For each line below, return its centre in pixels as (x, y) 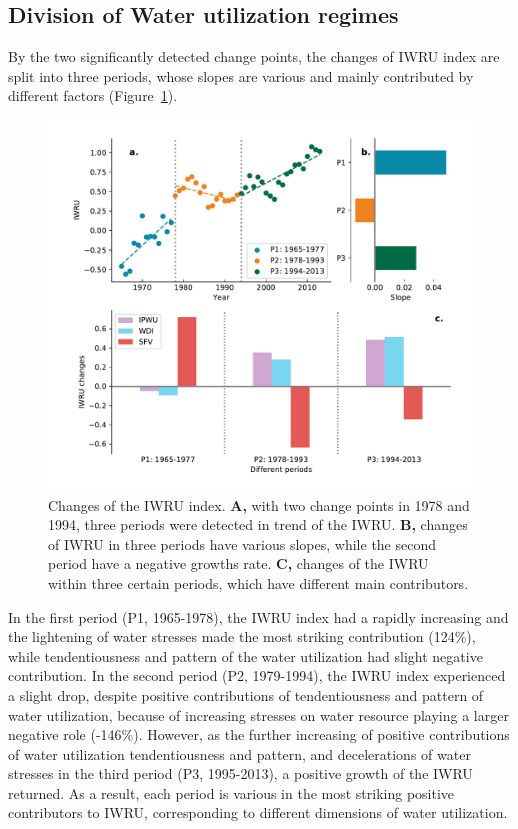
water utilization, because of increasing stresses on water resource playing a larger (258, 714)
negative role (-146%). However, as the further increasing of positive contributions (259, 734)
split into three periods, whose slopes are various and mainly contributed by (241, 75)
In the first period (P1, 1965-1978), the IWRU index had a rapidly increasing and (258, 616)
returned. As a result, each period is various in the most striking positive (231, 792)
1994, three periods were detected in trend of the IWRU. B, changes (258, 524)
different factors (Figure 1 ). (93, 95)
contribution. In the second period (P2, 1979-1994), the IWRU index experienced (257, 675)
